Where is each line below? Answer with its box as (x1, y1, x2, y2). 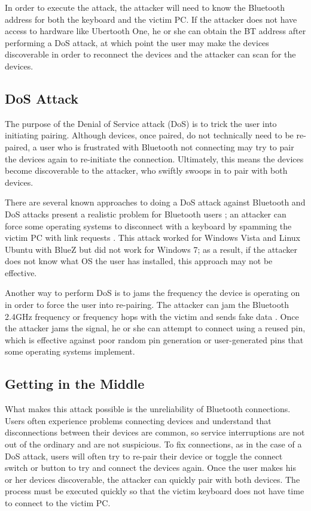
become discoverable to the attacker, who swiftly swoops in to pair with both (5, 164, 288, 177)
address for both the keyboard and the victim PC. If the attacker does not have (5, 13, 297, 25)
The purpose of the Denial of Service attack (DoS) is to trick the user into (5, 117, 277, 129)
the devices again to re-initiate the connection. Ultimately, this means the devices (5, 152, 304, 165)
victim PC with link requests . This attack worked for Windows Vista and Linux (5, 231, 301, 244)
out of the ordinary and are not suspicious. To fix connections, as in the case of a (5, 438, 302, 450)
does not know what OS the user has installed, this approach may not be (5, 255, 273, 267)
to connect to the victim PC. (5, 497, 111, 509)
